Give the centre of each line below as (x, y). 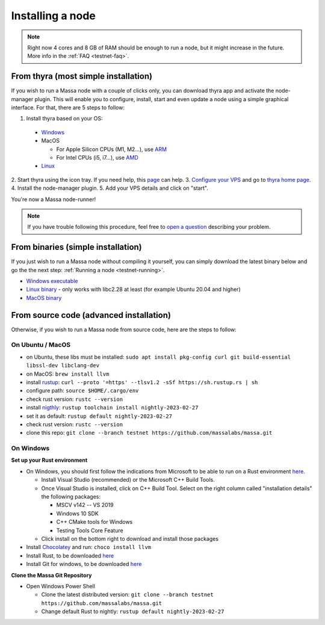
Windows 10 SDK (77, 513)
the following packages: (71, 497)
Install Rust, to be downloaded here (70, 555)
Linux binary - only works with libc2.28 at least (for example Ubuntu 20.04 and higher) (133, 290)
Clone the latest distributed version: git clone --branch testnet (127, 595)
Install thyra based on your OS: (64, 119)
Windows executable (52, 281)
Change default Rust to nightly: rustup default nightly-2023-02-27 (133, 612)
